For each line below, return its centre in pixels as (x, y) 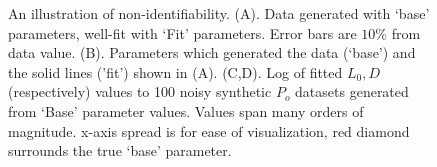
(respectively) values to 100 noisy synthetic (140, 91)
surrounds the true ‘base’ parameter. (120, 150)
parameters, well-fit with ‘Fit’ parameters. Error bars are (182, 32)
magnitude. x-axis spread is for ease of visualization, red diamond (209, 130)
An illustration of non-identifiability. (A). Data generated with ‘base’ (219, 13)
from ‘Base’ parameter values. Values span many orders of (186, 110)
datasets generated (352, 91)
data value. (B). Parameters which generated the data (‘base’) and (212, 52)
